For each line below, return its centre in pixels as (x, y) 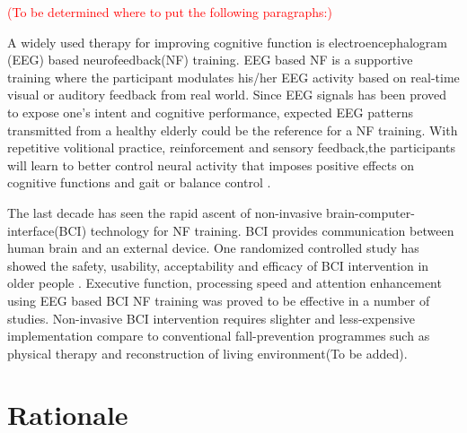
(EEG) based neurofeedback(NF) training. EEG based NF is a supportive (210, 60)
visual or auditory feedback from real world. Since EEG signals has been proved (227, 95)
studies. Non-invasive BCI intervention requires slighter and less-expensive (211, 318)
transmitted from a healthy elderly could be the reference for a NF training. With (233, 130)
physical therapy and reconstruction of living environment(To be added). (207, 353)
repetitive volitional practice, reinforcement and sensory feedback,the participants (232, 147)
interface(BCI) (47, 230)
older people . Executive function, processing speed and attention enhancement (225, 283)
